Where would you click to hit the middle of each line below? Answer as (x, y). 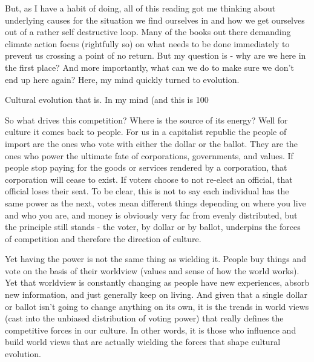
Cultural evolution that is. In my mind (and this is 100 (107, 100)
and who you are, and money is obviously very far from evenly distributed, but (151, 215)
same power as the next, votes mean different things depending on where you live (155, 202)
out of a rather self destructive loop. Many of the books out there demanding (148, 32)
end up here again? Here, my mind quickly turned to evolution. (122, 79)
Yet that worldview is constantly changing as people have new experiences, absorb (157, 282)
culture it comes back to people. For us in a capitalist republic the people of (146, 132)
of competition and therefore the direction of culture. (103, 238)
